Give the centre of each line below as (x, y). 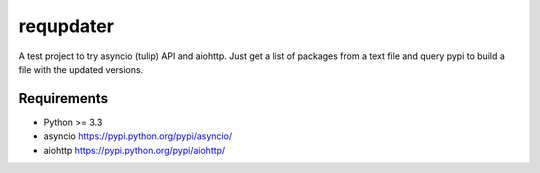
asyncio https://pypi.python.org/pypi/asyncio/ (138, 136)
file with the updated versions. (81, 69)
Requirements (63, 98)
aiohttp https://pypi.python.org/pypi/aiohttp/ (134, 150)
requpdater (66, 26)
